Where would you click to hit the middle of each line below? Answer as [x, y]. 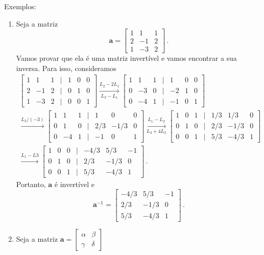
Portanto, [31, 184]
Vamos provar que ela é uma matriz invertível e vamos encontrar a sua [126, 58]
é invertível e [74, 184]
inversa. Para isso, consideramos [66, 68]
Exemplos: [20, 6]
